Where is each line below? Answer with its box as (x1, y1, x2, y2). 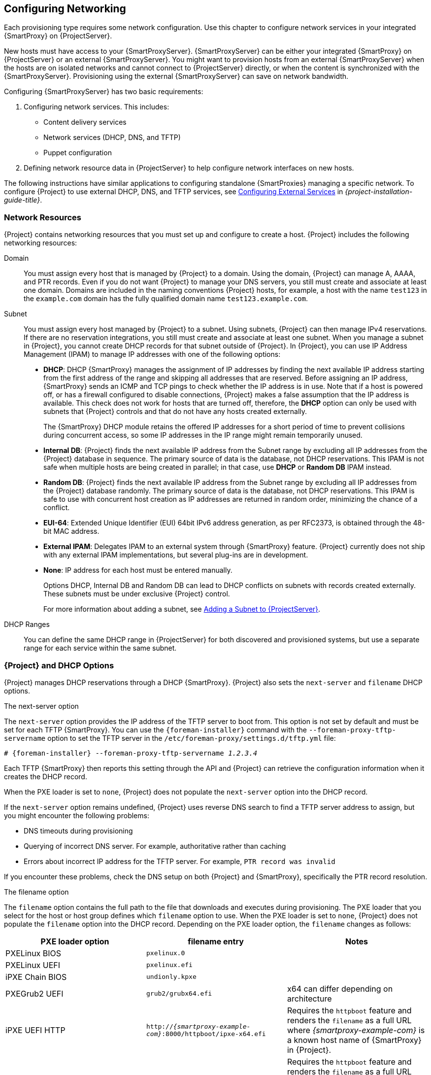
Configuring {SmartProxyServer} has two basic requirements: (4, 87, 203, 96)
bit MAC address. (43, 527, 99, 536)
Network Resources (4, 212, 81, 222)
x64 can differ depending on (287, 983, 393, 994)
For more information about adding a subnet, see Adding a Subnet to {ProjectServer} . (43, 605, 321, 614)
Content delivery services (43, 118, 127, 127)
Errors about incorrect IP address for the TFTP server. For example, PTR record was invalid (24, 857, 335, 866)
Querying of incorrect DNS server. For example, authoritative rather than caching (24, 841, 286, 850)
